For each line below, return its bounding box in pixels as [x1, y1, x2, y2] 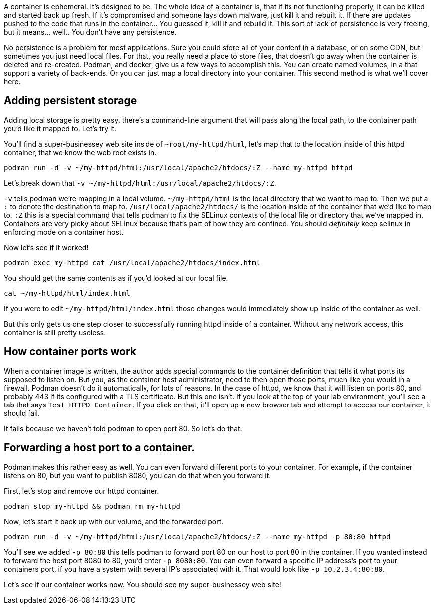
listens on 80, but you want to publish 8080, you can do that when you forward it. [4, 471, 271, 480]
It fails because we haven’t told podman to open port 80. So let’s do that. [4, 424, 242, 433]
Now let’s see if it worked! [4, 243, 89, 252]
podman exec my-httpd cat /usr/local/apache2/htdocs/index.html [4, 258, 261, 267]
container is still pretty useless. [4, 328, 106, 337]
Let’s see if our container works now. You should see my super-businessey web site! [4, 580, 281, 589]
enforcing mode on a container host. [4, 227, 124, 236]
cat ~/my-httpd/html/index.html [4, 289, 130, 297]
